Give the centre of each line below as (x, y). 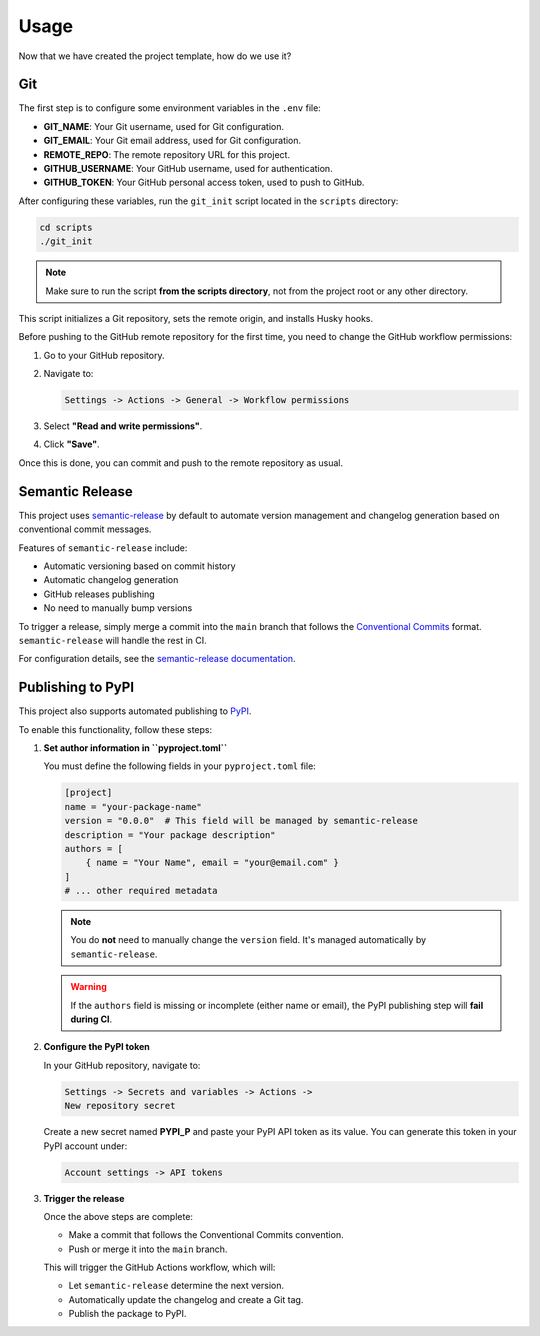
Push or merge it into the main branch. (148, 1249)
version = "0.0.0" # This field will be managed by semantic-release (241, 821)
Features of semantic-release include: (103, 547)
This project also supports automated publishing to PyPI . (135, 711)
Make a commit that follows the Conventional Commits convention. (206, 1235)
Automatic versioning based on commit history (139, 566)
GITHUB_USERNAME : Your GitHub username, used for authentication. (188, 169)
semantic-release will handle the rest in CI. (112, 640)
